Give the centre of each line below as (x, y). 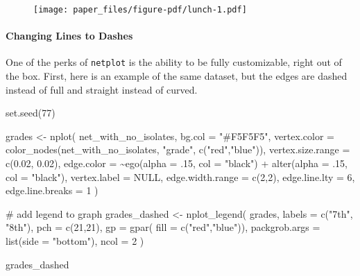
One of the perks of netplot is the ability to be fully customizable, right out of (174, 62)
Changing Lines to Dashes (69, 36)
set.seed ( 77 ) (31, 113)
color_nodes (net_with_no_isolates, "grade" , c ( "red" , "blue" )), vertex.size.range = (178, 149)
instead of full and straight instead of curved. (102, 89)
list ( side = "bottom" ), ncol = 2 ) (75, 241)
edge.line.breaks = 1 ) (52, 190)
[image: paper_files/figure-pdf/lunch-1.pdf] (140, 10)
